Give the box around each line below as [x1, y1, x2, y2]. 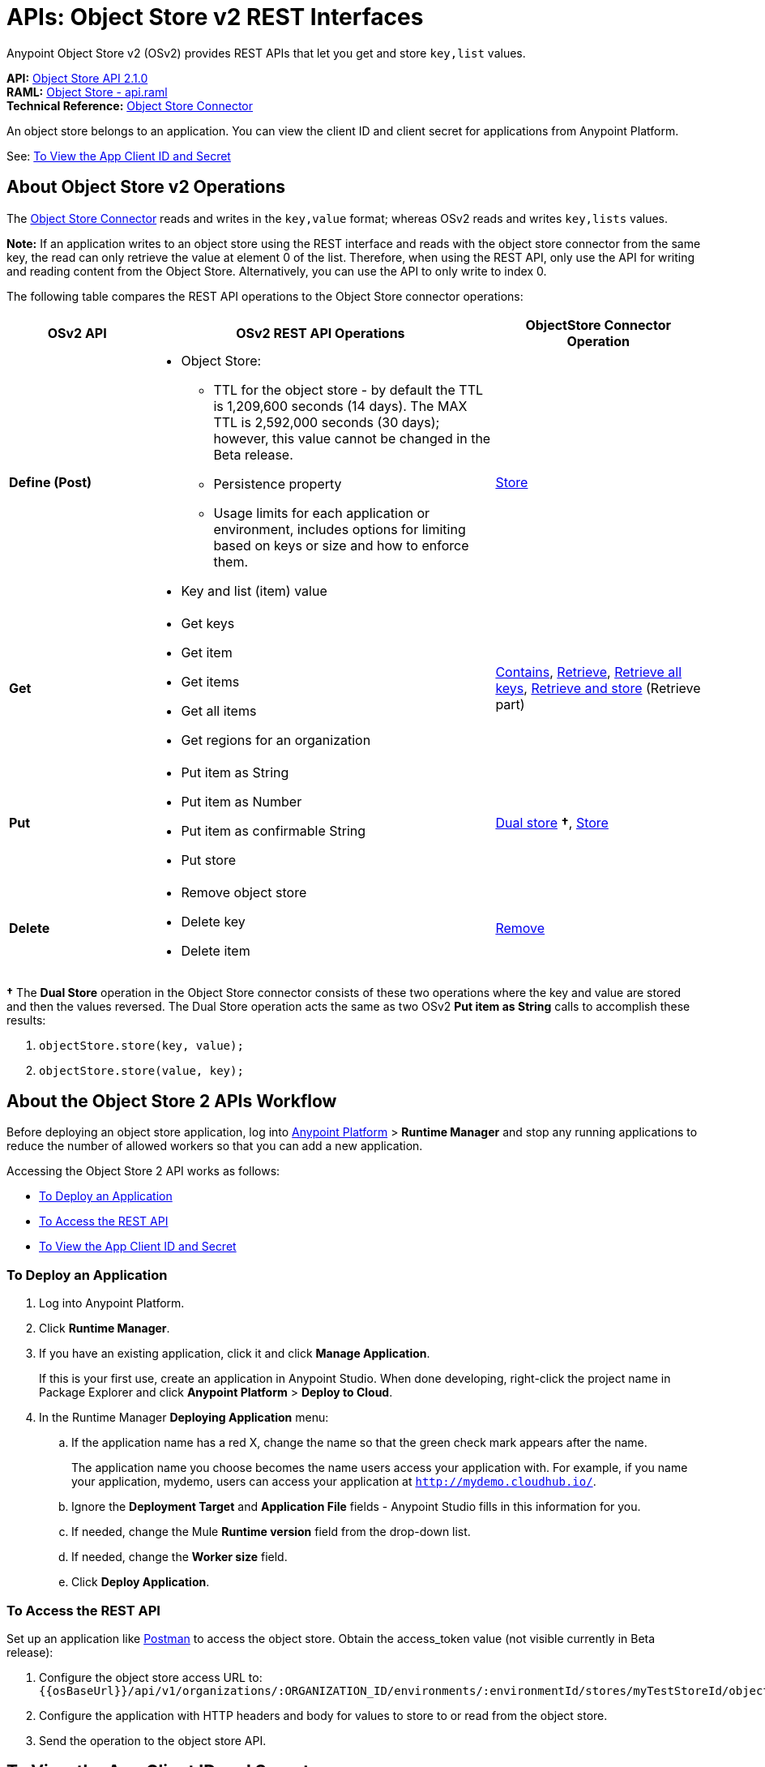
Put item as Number [181, 793, 302, 810]
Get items [181, 673, 240, 690]
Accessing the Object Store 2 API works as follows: [6, 1164, 280, 1179]
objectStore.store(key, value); [39, 1038, 244, 1052]
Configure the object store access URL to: [39, 1670, 263, 1684]
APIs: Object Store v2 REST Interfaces [6, 3, 424, 31]
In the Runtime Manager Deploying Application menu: [39, 1410, 329, 1425]
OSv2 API [47, 324, 107, 341]
